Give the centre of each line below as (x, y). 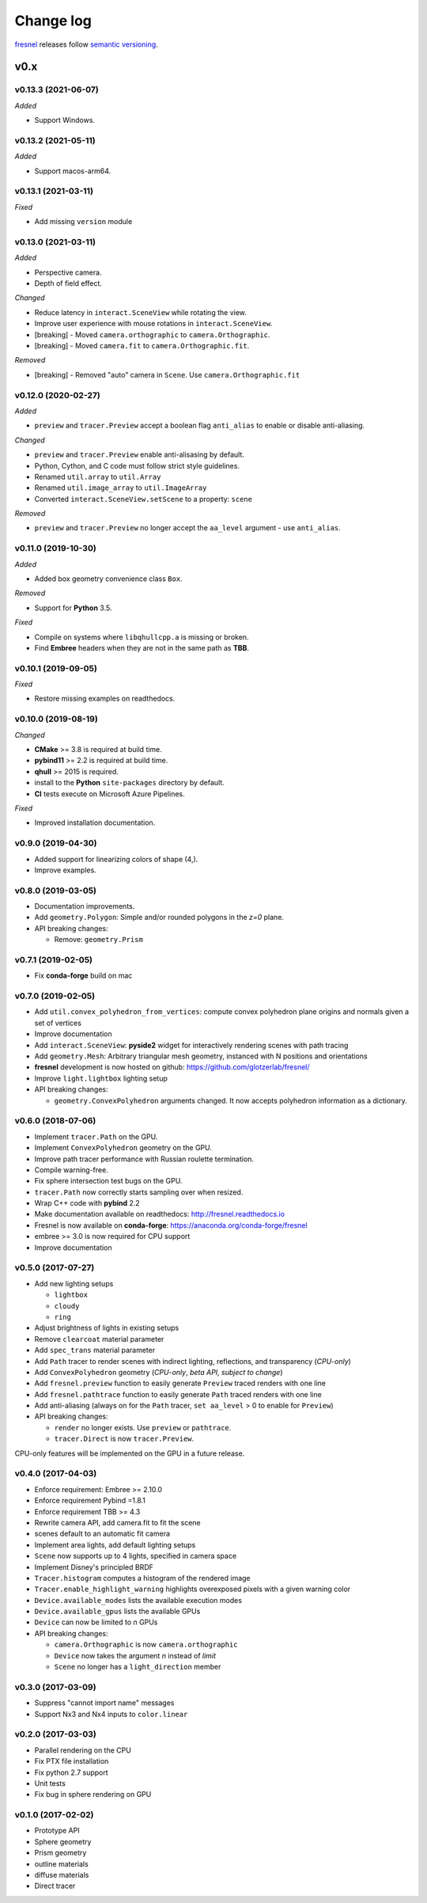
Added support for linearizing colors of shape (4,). (116, 859)
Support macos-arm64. (73, 171)
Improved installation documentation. (95, 822)
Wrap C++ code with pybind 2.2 (87, 1203)
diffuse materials (62, 1875)
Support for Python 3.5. (73, 608)
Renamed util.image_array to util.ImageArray (121, 488)
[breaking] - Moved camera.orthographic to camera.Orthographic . (152, 334)
